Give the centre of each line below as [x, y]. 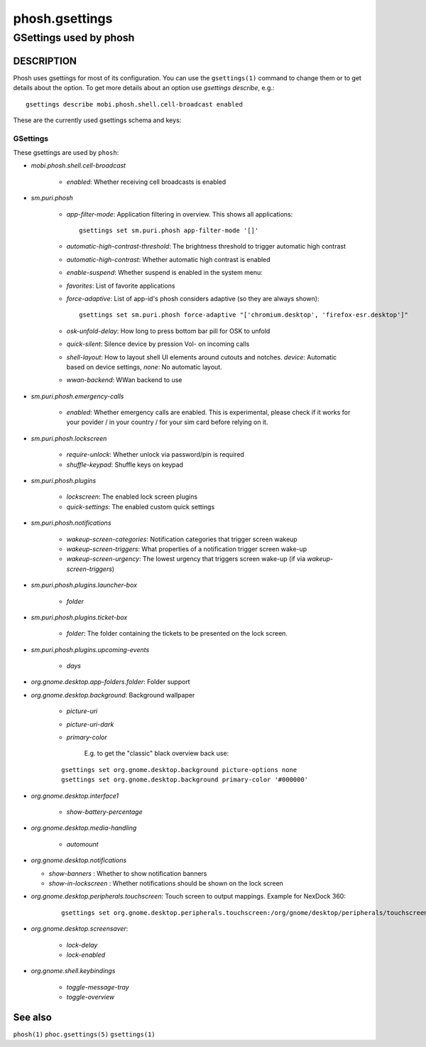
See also [33, 1017]
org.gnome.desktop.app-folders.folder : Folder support [111, 682]
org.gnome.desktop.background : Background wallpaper [113, 695]
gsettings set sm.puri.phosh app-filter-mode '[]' [169, 230]
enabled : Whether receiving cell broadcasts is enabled [146, 182]
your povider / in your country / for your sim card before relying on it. [167, 422]
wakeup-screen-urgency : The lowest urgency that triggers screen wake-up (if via [186, 559]
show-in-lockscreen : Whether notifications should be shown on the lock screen [166, 883]
